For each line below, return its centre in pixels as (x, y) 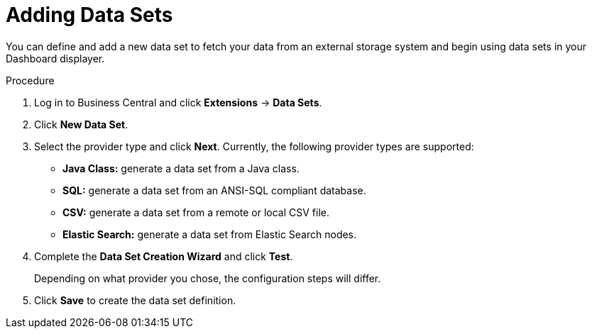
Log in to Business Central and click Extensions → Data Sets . (178, 102)
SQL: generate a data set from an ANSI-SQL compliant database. (214, 190)
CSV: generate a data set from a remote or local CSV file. (196, 212)
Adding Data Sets (89, 15)
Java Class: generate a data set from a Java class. (181, 168)
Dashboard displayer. (55, 58)
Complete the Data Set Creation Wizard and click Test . (164, 256)
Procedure (30, 80)
